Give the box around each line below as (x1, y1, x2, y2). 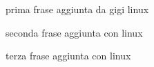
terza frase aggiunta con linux (6, 48, 131, 63)
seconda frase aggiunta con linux (6, 25, 143, 39)
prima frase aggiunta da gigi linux (6, 2, 149, 16)
